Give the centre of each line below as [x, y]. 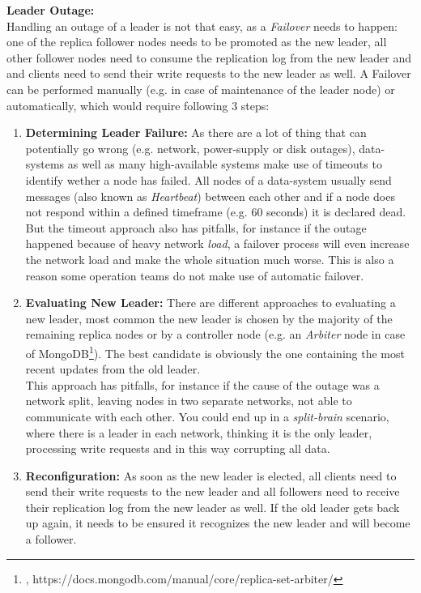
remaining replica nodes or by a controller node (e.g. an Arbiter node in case [215, 334]
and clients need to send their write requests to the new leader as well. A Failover [209, 73]
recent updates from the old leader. [113, 369]
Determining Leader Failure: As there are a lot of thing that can [196, 132]
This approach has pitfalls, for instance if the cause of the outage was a [202, 384]
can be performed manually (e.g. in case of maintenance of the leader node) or [201, 89]
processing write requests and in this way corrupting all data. [178, 448]
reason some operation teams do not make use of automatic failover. [195, 275]
